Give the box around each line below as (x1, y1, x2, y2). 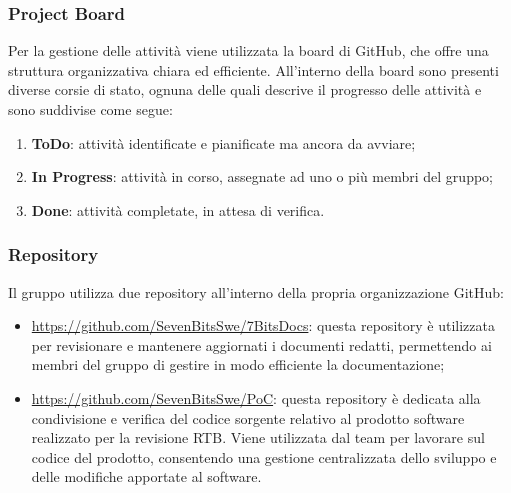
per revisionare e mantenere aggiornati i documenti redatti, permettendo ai (31, 334, 492, 355)
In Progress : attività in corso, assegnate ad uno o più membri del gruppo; (31, 166, 493, 187)
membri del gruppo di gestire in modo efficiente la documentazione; (31, 354, 445, 375)
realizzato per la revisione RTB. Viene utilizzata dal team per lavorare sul (31, 427, 485, 448)
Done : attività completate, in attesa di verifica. (31, 199, 325, 220)
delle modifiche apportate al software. (31, 466, 262, 487)
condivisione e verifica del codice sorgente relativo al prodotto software (31, 407, 465, 428)
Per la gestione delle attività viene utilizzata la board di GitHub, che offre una (8, 40, 489, 61)
